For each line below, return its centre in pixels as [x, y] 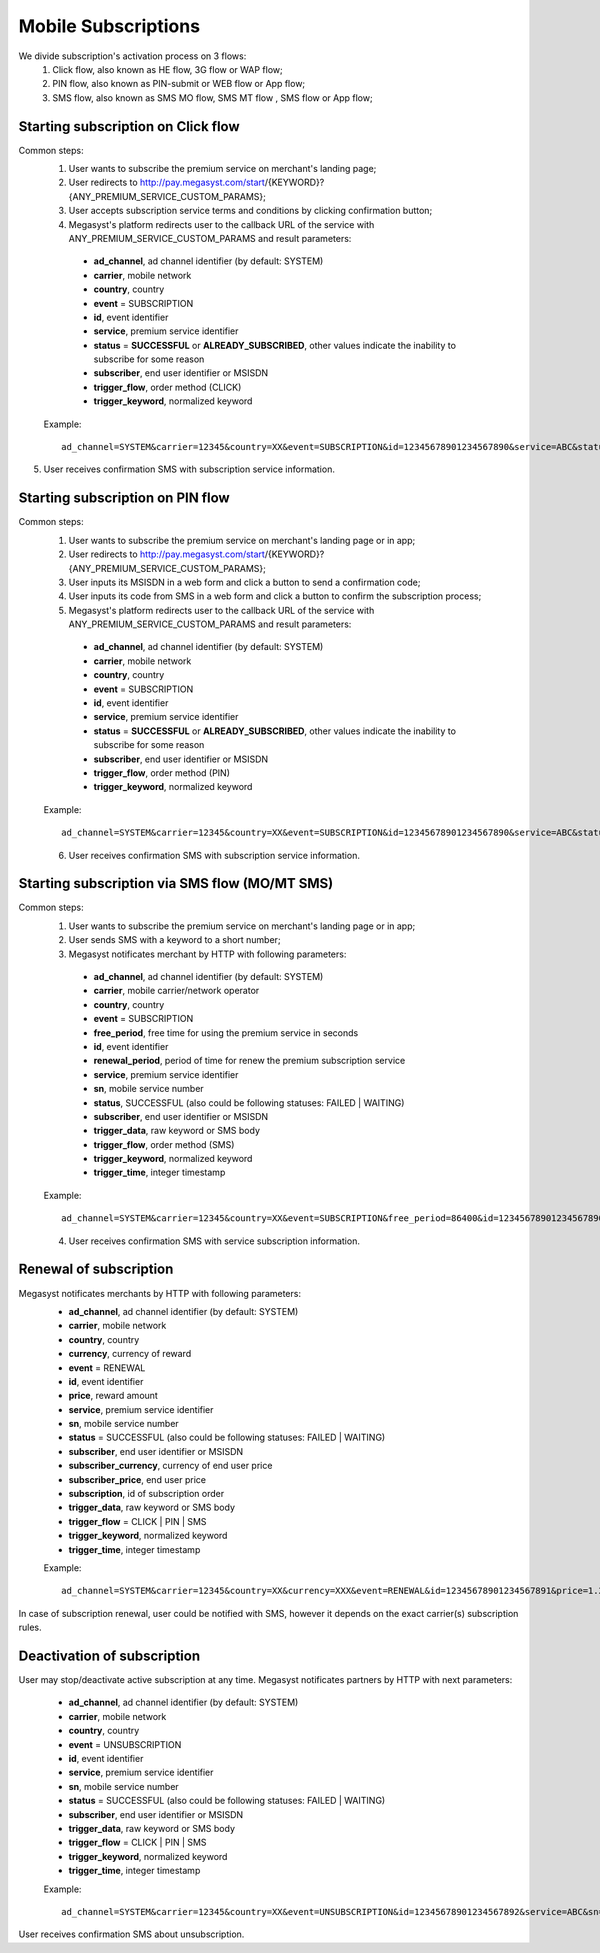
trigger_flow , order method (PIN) [161, 772]
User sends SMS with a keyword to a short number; [174, 940]
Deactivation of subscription [109, 1655]
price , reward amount [113, 1396]
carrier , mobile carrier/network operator [176, 991]
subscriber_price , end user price [137, 1479]
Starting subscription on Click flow [129, 126]
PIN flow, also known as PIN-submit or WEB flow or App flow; [179, 84]
